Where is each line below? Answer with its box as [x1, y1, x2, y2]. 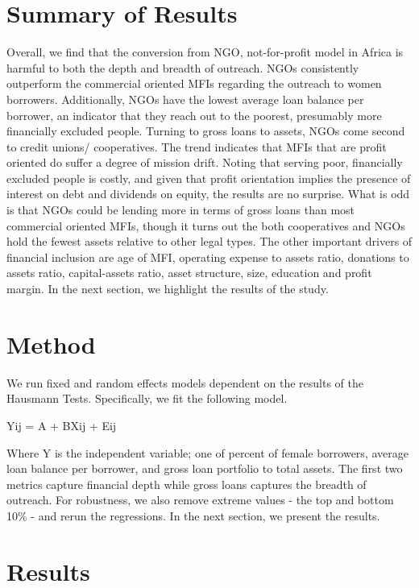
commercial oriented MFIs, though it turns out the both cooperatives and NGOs [6, 217, 405, 234]
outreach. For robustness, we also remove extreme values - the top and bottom [6, 491, 394, 508]
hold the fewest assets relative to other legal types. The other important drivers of [6, 233, 413, 250]
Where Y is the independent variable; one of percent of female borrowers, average [6, 444, 409, 461]
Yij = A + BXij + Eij [6, 416, 117, 433]
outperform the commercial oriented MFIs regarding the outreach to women [6, 75, 382, 92]
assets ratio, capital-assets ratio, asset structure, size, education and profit [6, 264, 372, 281]
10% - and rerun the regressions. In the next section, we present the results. [6, 507, 380, 524]
